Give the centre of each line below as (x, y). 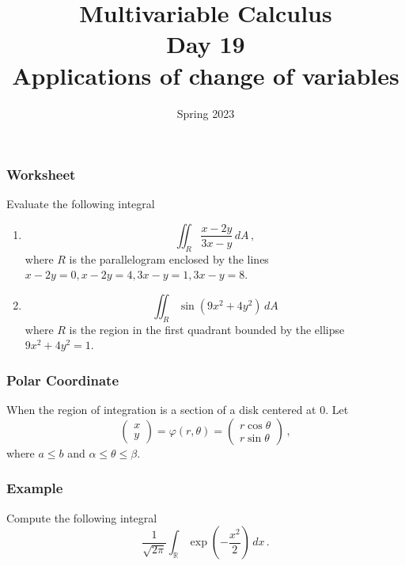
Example (35, 488)
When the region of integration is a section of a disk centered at (161, 410)
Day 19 (206, 44)
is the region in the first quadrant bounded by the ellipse (207, 329)
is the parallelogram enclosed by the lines (169, 258)
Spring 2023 (206, 113)
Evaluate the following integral (81, 204)
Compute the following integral (82, 517)
